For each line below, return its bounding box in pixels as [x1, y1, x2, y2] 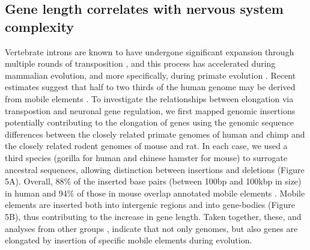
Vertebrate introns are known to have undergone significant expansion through [5, 45, 294, 58]
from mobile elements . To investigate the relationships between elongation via [5, 92, 294, 105]
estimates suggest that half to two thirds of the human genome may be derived [5, 81, 296, 93]
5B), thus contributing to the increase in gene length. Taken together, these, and [5, 210, 302, 222]
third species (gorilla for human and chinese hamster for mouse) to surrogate [5, 151, 288, 163]
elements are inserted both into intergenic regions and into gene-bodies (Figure [5, 198, 295, 211]
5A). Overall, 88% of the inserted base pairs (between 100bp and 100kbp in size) [5, 175, 302, 187]
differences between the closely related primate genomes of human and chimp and [5, 127, 305, 140]
